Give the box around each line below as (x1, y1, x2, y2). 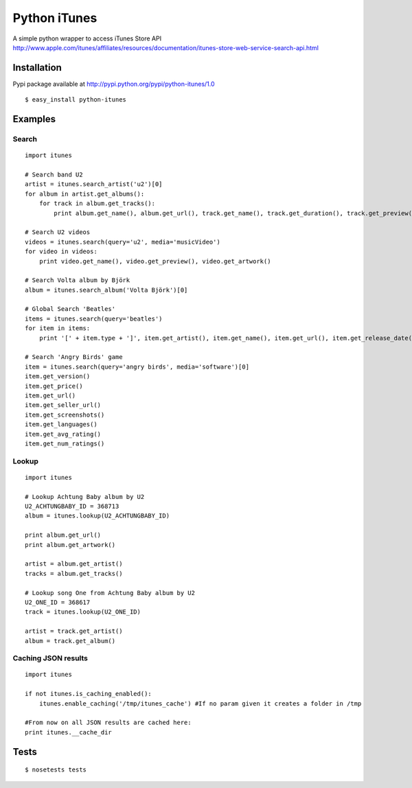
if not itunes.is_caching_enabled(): (25, 690, 152, 698)
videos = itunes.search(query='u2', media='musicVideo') (25, 237, 221, 246)
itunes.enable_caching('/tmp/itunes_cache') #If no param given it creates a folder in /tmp (38, 699, 362, 707)
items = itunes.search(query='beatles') (25, 314, 163, 323)
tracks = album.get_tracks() (25, 570, 123, 577)
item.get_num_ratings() (25, 439, 105, 448)
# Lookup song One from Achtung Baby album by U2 (25, 589, 196, 596)
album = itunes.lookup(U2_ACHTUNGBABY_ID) (25, 512, 170, 520)
